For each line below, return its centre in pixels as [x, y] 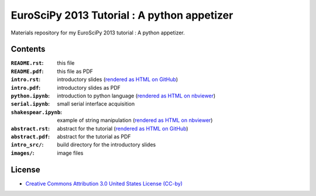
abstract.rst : [30, 128]
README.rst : [27, 63]
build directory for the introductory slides [107, 145]
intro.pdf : [26, 87]
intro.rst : [26, 79]
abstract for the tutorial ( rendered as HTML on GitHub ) [123, 128]
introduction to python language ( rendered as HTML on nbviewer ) [136, 96]
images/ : [23, 153]
